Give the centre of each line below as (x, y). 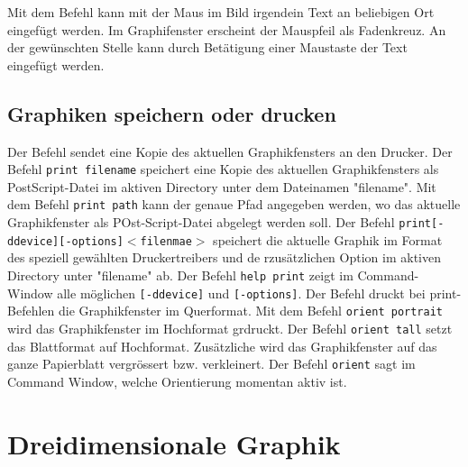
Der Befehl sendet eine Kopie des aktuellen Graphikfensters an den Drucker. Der (230, 151)
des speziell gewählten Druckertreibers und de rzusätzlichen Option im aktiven (224, 257)
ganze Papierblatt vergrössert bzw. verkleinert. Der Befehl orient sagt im (211, 364)
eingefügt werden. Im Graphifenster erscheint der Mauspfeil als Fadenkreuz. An (227, 29)
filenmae (166, 241)
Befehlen (31, 311)
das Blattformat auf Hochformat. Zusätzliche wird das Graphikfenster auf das (222, 346)
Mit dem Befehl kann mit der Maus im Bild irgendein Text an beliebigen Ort (221, 12)
